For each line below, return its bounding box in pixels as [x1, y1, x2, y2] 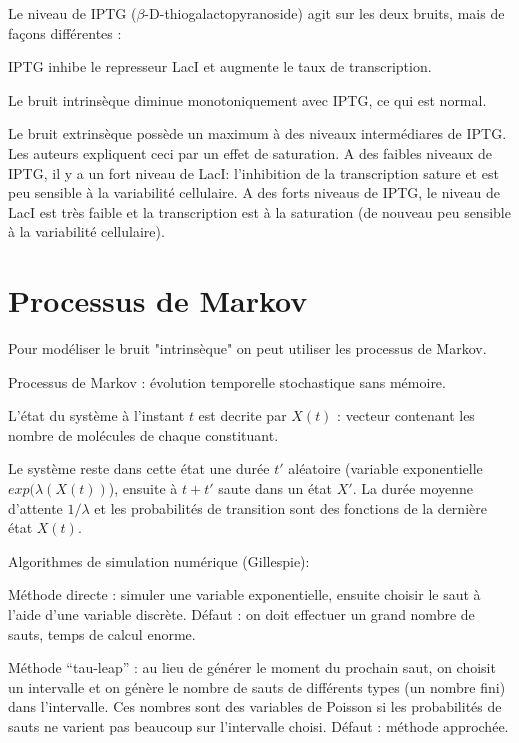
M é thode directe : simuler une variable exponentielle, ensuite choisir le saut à [8, 584, 481, 605]
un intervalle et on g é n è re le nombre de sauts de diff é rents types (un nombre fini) [8, 676, 506, 697]
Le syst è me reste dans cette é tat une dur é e [8, 458, 270, 479]
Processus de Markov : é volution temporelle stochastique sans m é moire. [8, 371, 446, 392]
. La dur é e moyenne [352, 478, 474, 499]
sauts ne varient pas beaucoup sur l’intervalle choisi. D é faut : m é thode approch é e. [8, 715, 509, 736]
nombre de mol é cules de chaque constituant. [8, 424, 279, 445]
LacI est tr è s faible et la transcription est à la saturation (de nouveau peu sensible [8, 201, 511, 222]
